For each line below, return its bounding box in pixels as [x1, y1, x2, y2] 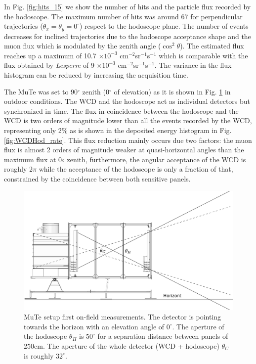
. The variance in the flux [154, 60, 232, 70]
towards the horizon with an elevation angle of [24, 321, 165, 331]
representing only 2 [4, 125, 62, 135]
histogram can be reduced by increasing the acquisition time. [4, 70, 188, 80]
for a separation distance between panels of [97, 331, 228, 341]
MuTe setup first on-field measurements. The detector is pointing [24, 312, 221, 322]
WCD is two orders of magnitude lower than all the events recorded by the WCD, [4, 115, 252, 126]
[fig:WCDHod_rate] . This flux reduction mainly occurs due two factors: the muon [4, 135, 252, 145]
